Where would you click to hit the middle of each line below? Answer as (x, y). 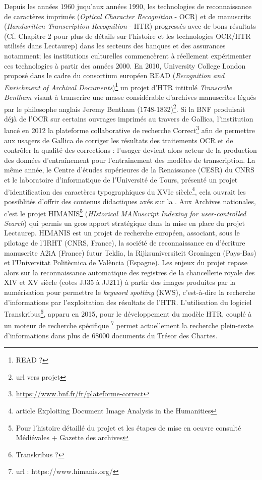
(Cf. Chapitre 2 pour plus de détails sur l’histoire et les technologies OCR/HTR (127, 36)
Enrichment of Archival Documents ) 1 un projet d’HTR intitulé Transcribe (118, 86)
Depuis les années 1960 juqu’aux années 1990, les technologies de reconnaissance (128, 6)
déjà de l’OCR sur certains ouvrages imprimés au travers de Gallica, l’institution (129, 118)
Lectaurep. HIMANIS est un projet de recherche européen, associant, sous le (122, 233)
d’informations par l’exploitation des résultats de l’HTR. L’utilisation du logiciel (128, 302)
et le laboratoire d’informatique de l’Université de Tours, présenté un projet (121, 180)
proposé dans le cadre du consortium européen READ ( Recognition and (114, 75)
